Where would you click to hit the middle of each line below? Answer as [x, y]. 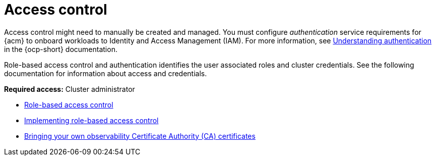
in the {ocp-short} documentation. [61, 49]
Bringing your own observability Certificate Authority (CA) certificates [140, 136]
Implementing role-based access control [91, 120]
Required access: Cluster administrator [70, 89]
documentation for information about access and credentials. [106, 73]
